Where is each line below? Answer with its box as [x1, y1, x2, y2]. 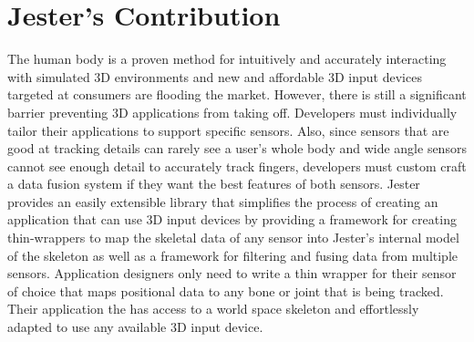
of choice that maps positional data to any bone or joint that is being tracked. [7, 281, 444, 300]
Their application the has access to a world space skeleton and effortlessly [7, 299, 419, 318]
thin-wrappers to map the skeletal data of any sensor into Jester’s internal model [7, 228, 459, 247]
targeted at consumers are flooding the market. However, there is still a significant [7, 85, 467, 104]
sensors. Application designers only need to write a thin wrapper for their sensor [7, 264, 457, 283]
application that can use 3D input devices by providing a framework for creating [7, 210, 457, 229]
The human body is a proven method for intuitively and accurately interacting [7, 49, 447, 68]
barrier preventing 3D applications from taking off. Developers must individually [7, 102, 458, 121]
